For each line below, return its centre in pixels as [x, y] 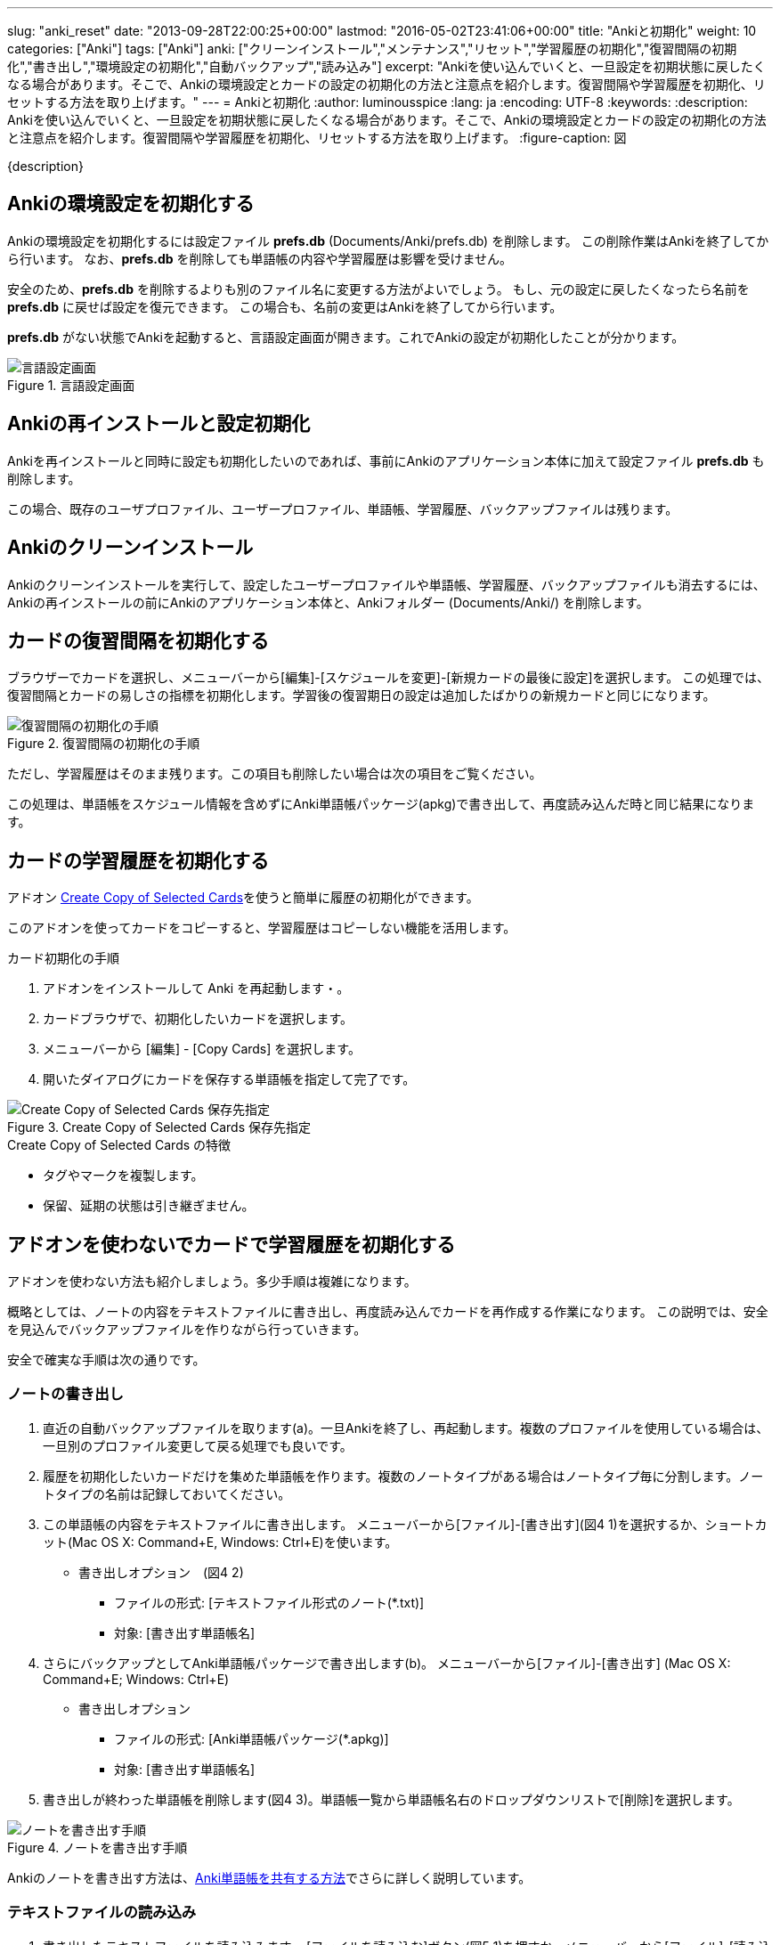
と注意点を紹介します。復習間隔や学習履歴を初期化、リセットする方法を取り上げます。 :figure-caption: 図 [317, 138]
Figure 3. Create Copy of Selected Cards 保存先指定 [159, 1127]
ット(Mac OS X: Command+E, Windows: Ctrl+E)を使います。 [220, 1542]
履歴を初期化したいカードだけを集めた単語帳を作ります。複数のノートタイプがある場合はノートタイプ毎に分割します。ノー [403, 1476]
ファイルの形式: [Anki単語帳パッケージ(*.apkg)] [252, 1738]
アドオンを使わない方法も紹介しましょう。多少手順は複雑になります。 [212, 1282]
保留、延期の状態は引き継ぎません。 [149, 1206]
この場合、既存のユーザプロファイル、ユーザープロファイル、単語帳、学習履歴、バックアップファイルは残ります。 [343, 509]
